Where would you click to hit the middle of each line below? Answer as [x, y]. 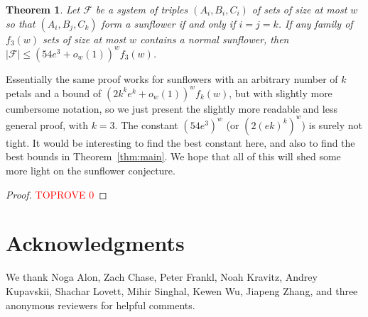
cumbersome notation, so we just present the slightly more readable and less [172, 108]
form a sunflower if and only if [168, 23]
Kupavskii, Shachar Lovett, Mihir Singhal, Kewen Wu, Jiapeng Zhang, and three [182, 290]
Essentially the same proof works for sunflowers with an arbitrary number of [172, 78]
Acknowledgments [95, 243]
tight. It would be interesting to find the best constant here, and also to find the [180, 142]
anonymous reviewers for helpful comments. [101, 305]
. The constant [146, 124]
